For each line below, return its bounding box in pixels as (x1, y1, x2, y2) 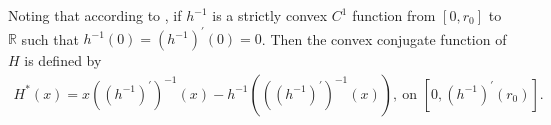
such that (21, 28, 79, 49)
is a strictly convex (212, 5, 328, 25)
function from (352, 5, 436, 25)
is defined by (24, 50, 102, 71)
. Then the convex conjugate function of (261, 28, 507, 49)
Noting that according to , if (8, 5, 182, 25)
